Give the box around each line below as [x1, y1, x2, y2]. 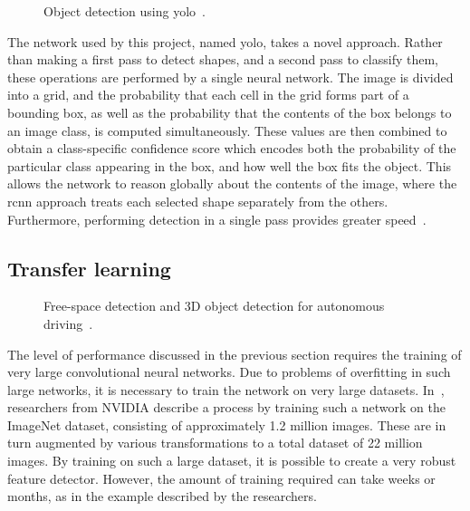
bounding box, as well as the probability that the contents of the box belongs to [7, 102, 452, 121]
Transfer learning [7, 254, 171, 282]
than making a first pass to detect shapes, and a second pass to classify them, [7, 50, 438, 69]
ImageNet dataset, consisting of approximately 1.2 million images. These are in [7, 415, 446, 434]
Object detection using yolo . [43, 2, 206, 20]
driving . [43, 313, 93, 333]
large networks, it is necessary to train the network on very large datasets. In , [7, 380, 445, 399]
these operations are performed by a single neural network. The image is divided [7, 67, 454, 86]
